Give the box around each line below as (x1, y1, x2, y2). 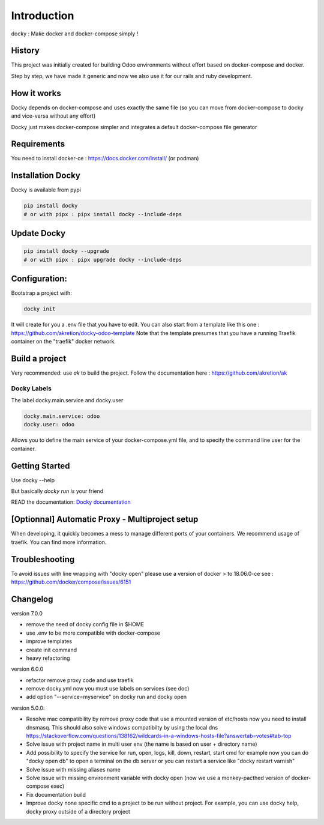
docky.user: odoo (23, 421, 75, 428)
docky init (23, 306, 56, 312)
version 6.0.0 (11, 665, 44, 672)
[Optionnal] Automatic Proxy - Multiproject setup (11, 514, 199, 525)
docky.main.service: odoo (23, 412, 100, 420)
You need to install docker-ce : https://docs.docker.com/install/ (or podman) (11, 155, 199, 162)
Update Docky (11, 228, 66, 238)
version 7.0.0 (11, 609, 43, 617)
